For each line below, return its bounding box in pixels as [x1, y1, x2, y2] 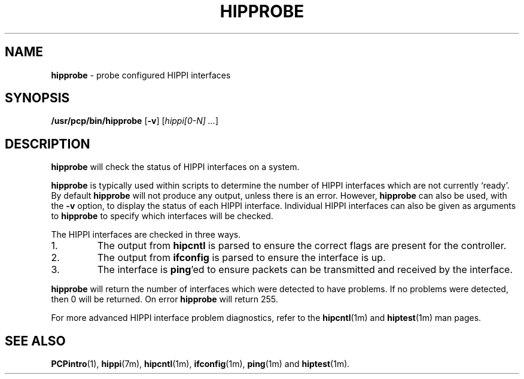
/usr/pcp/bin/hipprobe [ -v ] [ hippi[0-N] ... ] [51, 116, 219, 126]
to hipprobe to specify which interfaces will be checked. [51, 211, 273, 222]
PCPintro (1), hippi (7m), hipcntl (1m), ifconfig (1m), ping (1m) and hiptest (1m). [51, 359, 350, 369]
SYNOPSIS [5, 90, 70, 106]
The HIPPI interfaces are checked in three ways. [51, 229, 241, 240]
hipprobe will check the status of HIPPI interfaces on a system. [51, 162, 300, 172]
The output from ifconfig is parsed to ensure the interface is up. [97, 251, 386, 264]
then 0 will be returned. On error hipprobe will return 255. [51, 294, 278, 305]
